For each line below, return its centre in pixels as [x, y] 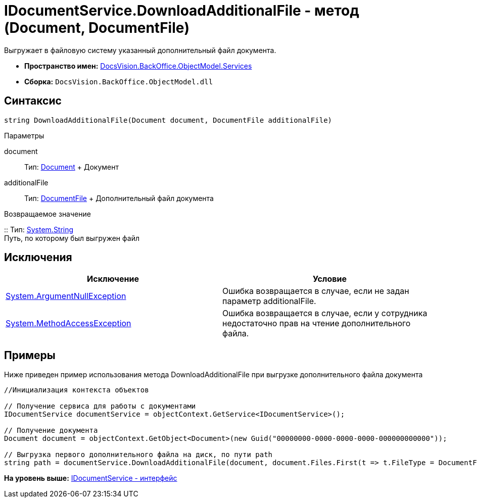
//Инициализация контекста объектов [77, 390]
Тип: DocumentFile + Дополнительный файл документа [119, 198]
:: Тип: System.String [39, 229]
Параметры [24, 135]
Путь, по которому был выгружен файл [72, 238]
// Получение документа [51, 431]
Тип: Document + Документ [71, 167]
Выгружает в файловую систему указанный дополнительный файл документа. [140, 50]
